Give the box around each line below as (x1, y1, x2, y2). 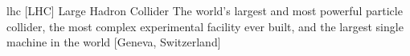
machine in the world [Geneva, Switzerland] (6, 34, 221, 50)
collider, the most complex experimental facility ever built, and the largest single (6, 18, 404, 34)
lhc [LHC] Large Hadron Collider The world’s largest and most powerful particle (6, 2, 403, 18)
